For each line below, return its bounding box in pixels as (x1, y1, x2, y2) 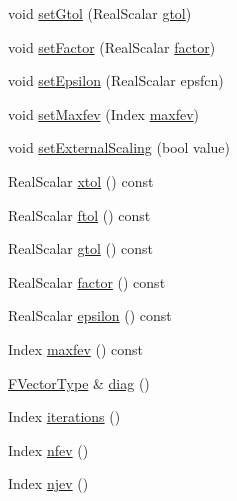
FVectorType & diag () (8, 372, 150, 393)
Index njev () (8, 473, 89, 494)
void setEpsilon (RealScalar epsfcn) (8, 70, 224, 91)
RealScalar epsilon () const (8, 305, 172, 326)
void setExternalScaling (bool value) (8, 137, 231, 158)
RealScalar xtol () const (8, 170, 154, 191)
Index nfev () (8, 439, 89, 460)
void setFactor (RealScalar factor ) (8, 36, 216, 57)
